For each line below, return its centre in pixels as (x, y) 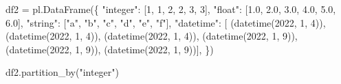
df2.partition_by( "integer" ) (62, 72)
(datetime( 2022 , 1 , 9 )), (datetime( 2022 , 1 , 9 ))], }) (110, 49)
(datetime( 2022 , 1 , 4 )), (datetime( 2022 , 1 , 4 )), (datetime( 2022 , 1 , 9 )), (152, 36)
